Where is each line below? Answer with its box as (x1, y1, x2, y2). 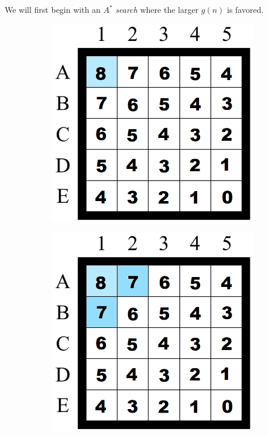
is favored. (227, 4, 264, 15)
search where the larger (115, 4, 199, 15)
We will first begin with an (5, 4, 101, 15)
